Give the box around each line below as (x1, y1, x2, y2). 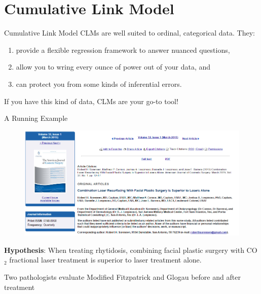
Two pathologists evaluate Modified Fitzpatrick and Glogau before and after (4, 271, 241, 282)
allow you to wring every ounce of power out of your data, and (16, 61, 211, 72)
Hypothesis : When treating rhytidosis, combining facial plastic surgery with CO (4, 244, 257, 255)
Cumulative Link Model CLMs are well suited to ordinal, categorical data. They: (4, 27, 255, 38)
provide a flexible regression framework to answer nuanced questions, (16, 44, 230, 55)
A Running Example (4, 113, 68, 123)
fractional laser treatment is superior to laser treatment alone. (9, 254, 202, 265)
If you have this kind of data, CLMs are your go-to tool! (4, 95, 178, 106)
